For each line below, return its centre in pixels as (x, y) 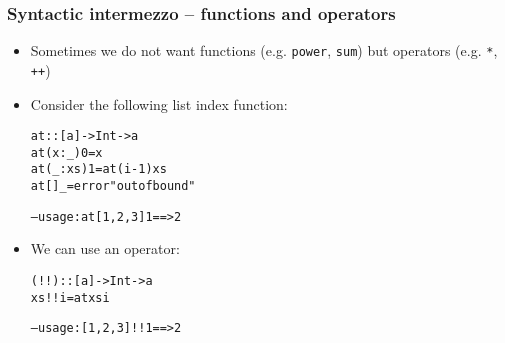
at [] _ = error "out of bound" (113, 186)
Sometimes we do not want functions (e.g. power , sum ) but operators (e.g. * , (264, 50)
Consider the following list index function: (159, 103)
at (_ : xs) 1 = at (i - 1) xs (98, 169)
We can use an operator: (105, 248)
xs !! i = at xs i (70, 297)
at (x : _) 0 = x (66, 152)
